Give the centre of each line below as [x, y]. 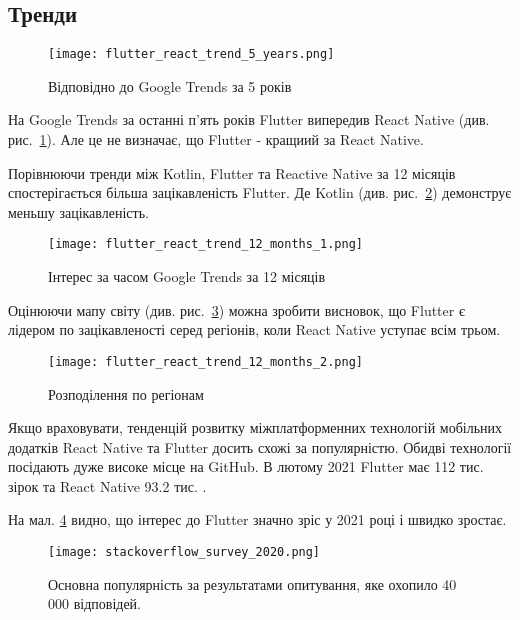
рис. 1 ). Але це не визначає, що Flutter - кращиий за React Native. [216, 139]
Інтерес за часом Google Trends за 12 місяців [187, 276]
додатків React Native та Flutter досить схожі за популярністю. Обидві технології [260, 446]
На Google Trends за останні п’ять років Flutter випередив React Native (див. [249, 119]
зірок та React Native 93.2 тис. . [107, 485]
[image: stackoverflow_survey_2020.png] [184, 552]
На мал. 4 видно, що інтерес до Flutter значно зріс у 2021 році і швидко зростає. [257, 519]
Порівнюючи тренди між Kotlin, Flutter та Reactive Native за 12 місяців [232, 172]
